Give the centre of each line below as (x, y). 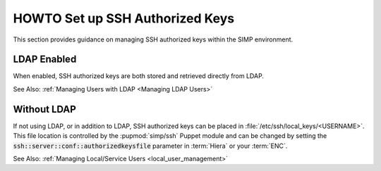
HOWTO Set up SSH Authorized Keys (124, 18)
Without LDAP (45, 109)
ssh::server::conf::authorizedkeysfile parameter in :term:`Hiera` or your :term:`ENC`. (150, 146)
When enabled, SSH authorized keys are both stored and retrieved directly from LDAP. (139, 76)
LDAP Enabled (45, 59)
